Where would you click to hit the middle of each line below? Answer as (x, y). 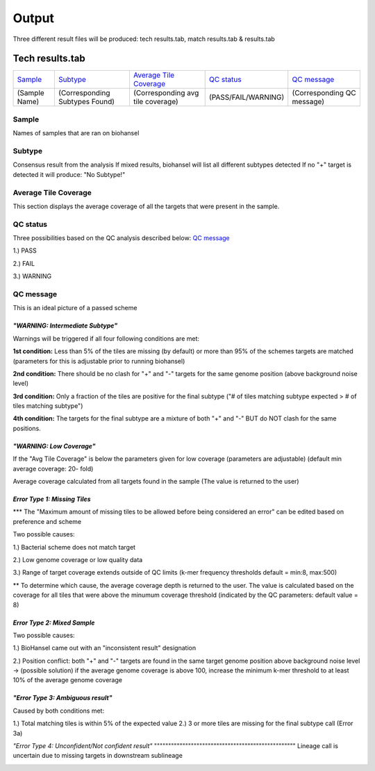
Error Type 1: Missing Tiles (52, 499)
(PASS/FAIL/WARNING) (247, 97)
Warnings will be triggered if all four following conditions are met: (106, 338)
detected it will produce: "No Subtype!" (69, 174)
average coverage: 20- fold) (53, 468)
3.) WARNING (32, 276)
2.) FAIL (24, 263)
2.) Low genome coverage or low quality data (78, 559)
